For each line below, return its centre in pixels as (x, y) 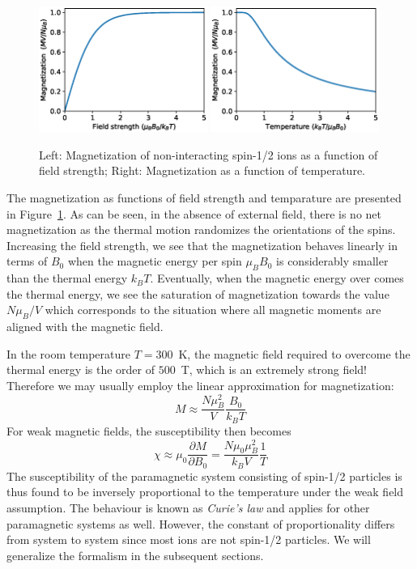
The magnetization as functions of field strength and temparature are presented (204, 198)
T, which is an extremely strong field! (274, 369)
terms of (27, 261)
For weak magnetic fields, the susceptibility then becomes (149, 430)
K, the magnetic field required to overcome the (294, 353)
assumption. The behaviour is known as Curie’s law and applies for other (188, 508)
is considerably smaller (332, 261)
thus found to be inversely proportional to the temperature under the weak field (205, 492)
